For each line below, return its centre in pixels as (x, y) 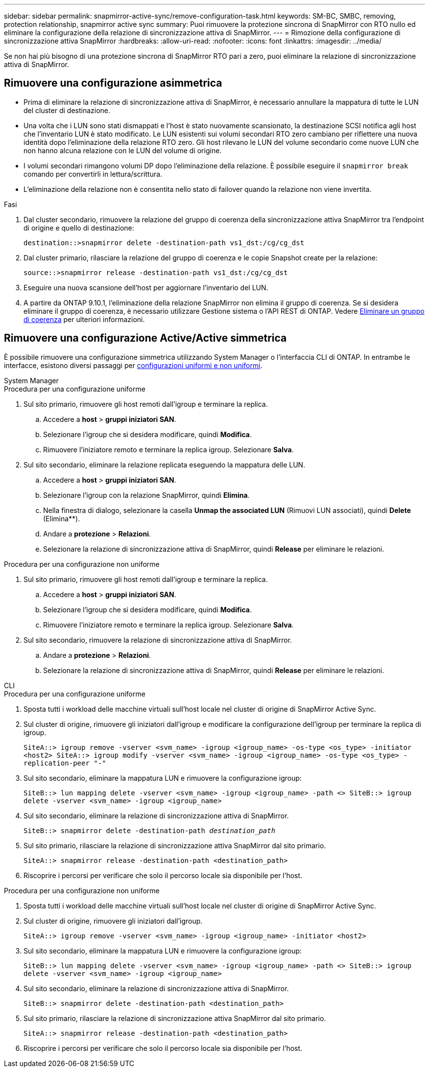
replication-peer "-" (65, 763)
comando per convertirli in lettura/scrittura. (93, 174)
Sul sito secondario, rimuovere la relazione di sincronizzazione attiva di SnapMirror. (158, 640)
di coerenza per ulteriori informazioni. (84, 319)
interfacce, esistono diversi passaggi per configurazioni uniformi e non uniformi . (133, 365)
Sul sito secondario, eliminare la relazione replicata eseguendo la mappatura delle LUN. (165, 465)
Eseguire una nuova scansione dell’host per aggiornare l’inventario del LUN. (146, 287)
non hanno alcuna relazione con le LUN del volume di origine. (123, 150)
